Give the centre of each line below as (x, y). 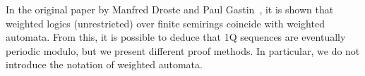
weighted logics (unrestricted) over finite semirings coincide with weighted (165, 23)
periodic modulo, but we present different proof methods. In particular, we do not (183, 50)
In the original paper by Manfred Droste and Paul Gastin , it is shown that (170, 9)
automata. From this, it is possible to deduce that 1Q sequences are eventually (176, 37)
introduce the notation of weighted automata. (104, 64)
